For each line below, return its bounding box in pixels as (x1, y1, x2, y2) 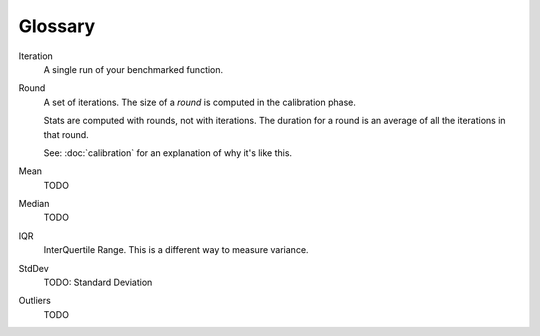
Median (18, 198, 50, 210)
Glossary (18, 15, 96, 37)
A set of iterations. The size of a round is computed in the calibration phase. (43, 96, 357, 108)
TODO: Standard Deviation (43, 276, 153, 289)
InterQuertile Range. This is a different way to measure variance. (43, 244, 309, 256)
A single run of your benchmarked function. (43, 63, 224, 75)
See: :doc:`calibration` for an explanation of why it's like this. (43, 146, 293, 159)
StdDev (18, 262, 49, 274)
